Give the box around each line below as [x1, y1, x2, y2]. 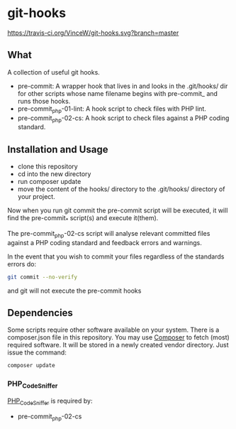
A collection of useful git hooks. [7, 67, 101, 76]
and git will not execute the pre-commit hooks [7, 286, 142, 295]
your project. [17, 192, 55, 201]
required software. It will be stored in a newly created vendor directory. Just [7, 341, 229, 349]
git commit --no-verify [7, 273, 78, 281]
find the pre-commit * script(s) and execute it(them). [7, 214, 159, 224]
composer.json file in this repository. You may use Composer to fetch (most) [7, 333, 230, 342]
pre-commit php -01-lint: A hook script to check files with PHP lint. [17, 104, 207, 114]
